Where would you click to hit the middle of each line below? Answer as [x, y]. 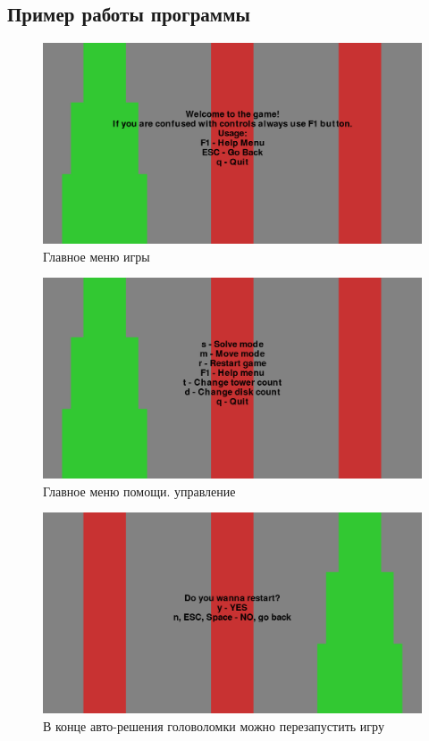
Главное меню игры [97, 256]
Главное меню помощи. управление [139, 491]
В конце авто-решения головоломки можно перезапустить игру [214, 725]
